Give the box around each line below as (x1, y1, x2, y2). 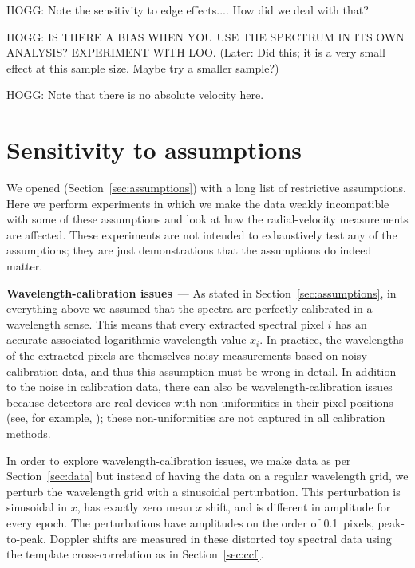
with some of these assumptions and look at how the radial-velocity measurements (6, 211, 409, 227)
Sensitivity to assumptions (6, 133, 302, 166)
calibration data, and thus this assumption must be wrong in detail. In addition (6, 362, 397, 379)
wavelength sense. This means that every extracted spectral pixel (6, 315, 324, 332)
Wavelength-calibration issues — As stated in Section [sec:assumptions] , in (6, 284, 397, 301)
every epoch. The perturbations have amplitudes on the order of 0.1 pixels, (6, 514, 374, 531)
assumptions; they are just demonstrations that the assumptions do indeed (6, 242, 372, 258)
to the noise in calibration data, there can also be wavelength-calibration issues (6, 378, 393, 395)
